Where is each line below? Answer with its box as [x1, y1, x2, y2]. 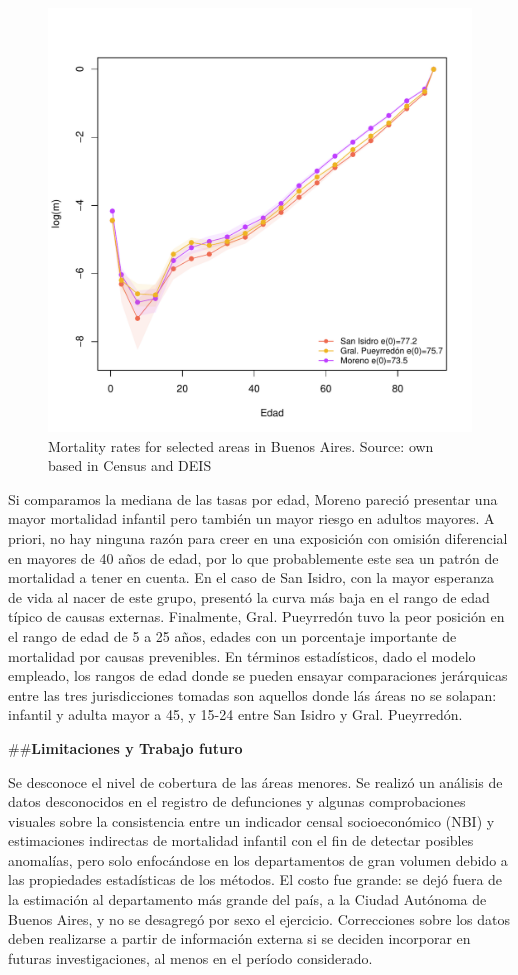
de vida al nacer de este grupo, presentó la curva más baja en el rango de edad [8, 586, 490, 607]
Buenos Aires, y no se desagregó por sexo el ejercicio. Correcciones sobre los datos [8, 908, 510, 929]
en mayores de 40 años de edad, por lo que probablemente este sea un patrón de [8, 547, 499, 568]
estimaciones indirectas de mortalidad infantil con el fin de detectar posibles [8, 830, 474, 851]
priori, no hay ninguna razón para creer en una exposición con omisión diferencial [8, 527, 508, 548]
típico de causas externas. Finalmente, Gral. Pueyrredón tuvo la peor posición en [8, 606, 505, 627]
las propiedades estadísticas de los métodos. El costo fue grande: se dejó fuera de [8, 869, 503, 890]
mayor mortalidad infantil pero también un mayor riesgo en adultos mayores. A [8, 508, 495, 529]
